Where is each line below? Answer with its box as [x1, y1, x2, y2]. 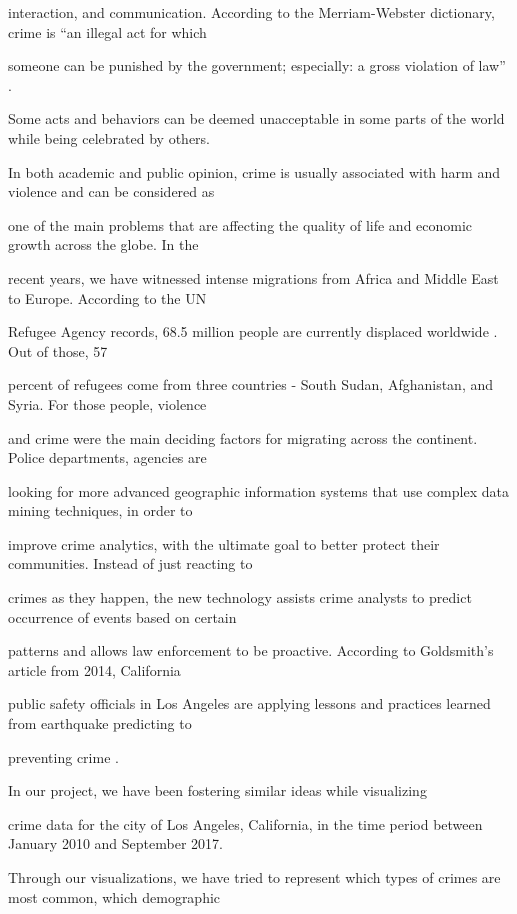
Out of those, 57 [8, 340, 108, 361]
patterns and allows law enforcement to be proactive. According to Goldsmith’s [8, 640, 494, 661]
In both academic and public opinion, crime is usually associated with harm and [8, 161, 500, 182]
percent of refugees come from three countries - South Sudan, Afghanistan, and [8, 374, 494, 395]
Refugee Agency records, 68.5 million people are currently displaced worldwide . [8, 321, 498, 342]
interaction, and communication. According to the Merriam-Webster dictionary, [8, 2, 495, 22]
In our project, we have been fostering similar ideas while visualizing [8, 780, 427, 801]
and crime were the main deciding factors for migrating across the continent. [8, 427, 478, 448]
